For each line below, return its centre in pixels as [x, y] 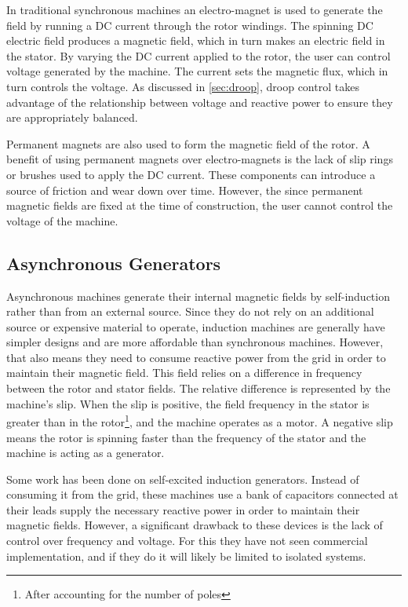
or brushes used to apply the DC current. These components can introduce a [191, 174]
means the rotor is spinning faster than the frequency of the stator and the [186, 437]
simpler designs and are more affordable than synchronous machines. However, [195, 342]
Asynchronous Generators [114, 263]
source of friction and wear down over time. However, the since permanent [185, 190]
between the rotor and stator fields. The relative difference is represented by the [199, 388]
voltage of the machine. [62, 220]
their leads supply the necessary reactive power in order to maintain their [183, 509]
